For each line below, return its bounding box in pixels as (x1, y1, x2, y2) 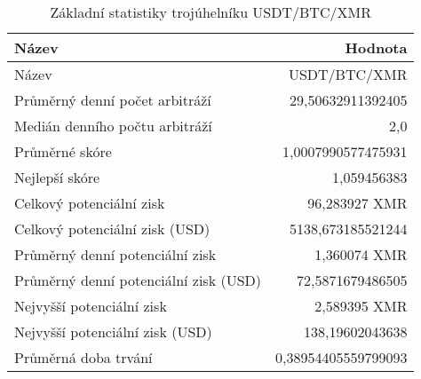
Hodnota (345, 37, 408, 58)
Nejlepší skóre (14, 167, 100, 187)
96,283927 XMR (307, 193, 408, 213)
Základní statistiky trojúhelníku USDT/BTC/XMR (50, 2, 371, 22)
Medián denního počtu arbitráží (14, 115, 212, 136)
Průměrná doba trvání (14, 347, 153, 367)
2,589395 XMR (314, 296, 408, 316)
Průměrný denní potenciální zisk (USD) (14, 270, 262, 290)
